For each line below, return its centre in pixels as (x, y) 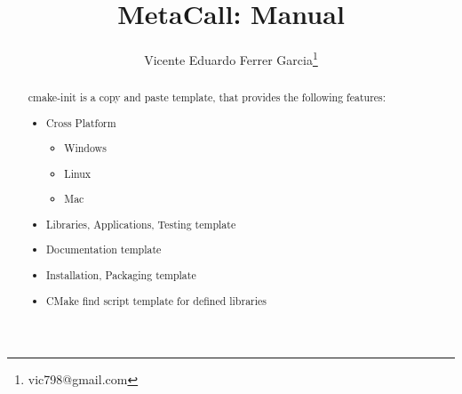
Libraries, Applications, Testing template (141, 224)
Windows (85, 148)
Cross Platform (81, 122)
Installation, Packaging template (121, 275)
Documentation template (104, 249)
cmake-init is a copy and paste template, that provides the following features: (207, 97)
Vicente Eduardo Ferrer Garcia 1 (231, 58)
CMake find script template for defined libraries (157, 300)
